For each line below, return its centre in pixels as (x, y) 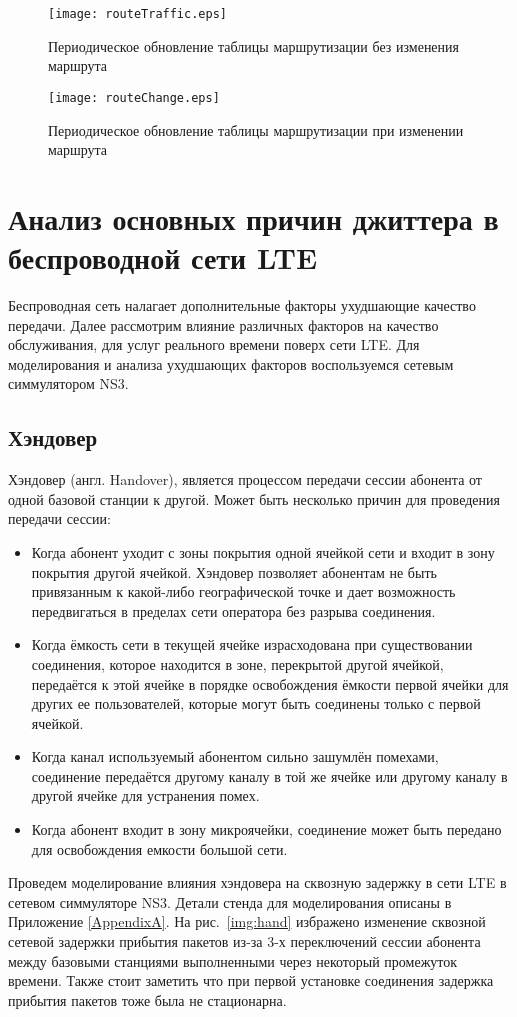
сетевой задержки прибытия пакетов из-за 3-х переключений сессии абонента (244, 941)
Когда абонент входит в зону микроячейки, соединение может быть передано (266, 829)
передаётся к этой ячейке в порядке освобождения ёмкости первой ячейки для (270, 683)
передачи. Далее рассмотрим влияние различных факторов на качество (223, 324)
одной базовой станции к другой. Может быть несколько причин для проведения (254, 498)
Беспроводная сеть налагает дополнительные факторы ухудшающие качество (242, 305)
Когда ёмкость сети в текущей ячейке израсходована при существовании (252, 644)
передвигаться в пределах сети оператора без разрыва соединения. (233, 610)
